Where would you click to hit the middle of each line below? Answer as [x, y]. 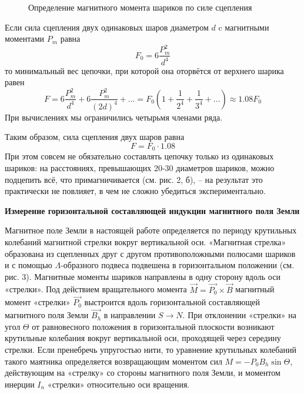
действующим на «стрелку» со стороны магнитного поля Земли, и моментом [143, 373]
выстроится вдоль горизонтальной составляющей [172, 302]
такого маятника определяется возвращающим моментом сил [113, 361]
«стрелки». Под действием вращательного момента [96, 289]
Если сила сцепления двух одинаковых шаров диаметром [107, 27]
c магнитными [244, 27]
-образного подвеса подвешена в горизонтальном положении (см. [178, 265]
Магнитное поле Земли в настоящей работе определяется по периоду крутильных [151, 230]
